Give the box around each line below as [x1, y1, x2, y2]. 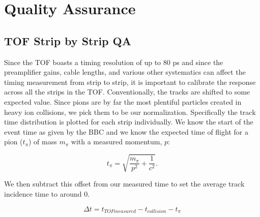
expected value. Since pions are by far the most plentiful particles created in [4, 96, 242, 107]
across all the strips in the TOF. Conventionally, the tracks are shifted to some [4, 86, 250, 97]
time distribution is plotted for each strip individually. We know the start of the [4, 116, 253, 127]
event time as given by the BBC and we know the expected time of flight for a [4, 126, 248, 137]
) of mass [28, 136, 57, 147]
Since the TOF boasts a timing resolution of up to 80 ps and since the [4, 56, 223, 67]
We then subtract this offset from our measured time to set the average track [4, 178, 245, 189]
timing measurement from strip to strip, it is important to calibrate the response [4, 76, 256, 87]
